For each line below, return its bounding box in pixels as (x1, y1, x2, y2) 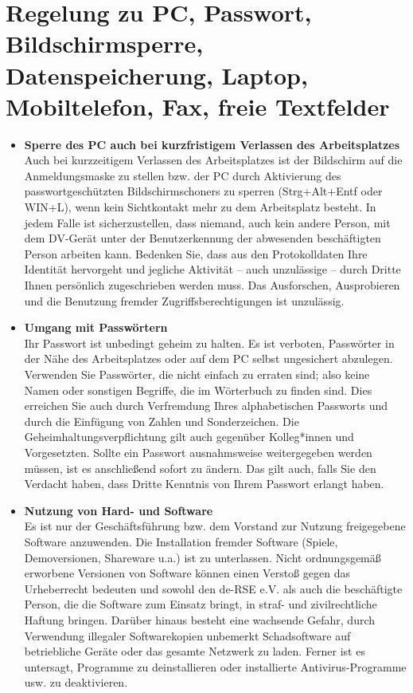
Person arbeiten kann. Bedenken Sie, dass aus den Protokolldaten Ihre (24, 245, 368, 262)
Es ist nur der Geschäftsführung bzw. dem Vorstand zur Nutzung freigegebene (24, 518, 406, 534)
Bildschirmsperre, (6, 27, 204, 60)
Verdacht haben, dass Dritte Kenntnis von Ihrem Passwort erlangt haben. (24, 475, 384, 492)
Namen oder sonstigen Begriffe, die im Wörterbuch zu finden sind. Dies (24, 381, 372, 398)
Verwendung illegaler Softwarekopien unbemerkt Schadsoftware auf (24, 627, 351, 644)
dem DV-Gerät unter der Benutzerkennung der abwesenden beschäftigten (24, 230, 381, 246)
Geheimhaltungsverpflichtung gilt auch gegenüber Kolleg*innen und (24, 428, 354, 445)
